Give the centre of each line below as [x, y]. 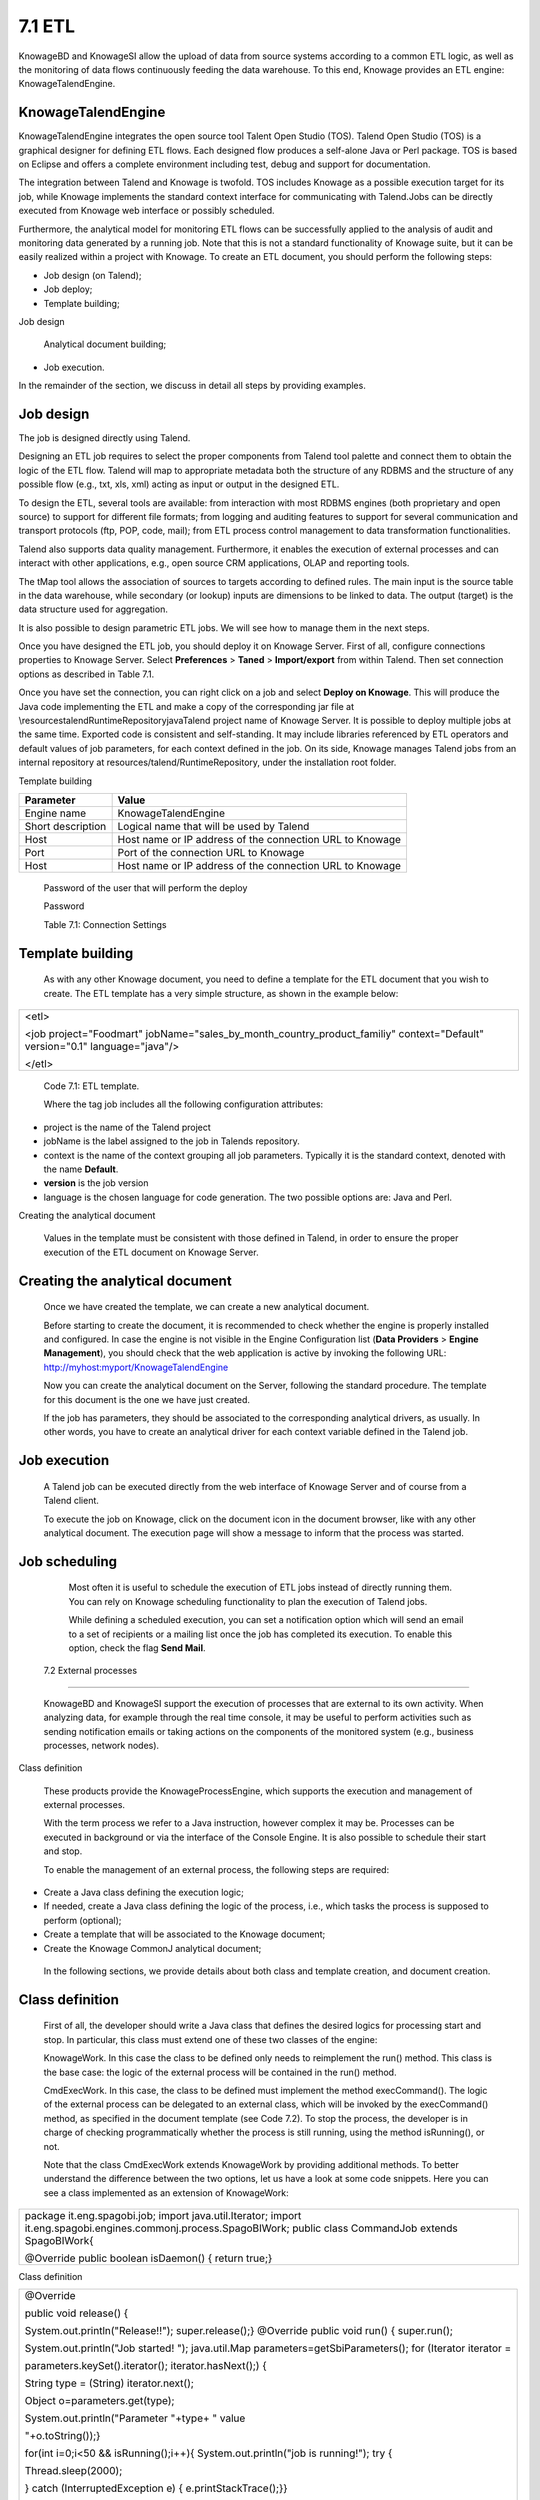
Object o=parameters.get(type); [99, 2401]
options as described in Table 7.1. [86, 674]
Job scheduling [68, 1561]
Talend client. [71, 1501]
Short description [65, 826]
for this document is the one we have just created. [146, 1399]
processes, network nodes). [101, 1745]
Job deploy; [68, 289]
